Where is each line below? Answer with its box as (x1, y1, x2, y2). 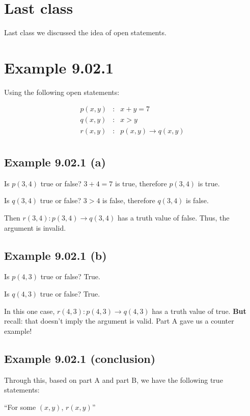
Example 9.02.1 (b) (4, 247, 107, 263)
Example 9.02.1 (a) (4, 154, 106, 169)
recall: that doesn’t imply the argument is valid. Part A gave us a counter (4, 315, 234, 326)
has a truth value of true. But (152, 305, 246, 316)
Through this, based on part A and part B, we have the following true (4, 374, 223, 385)
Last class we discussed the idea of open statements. (4, 27, 166, 38)
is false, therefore (102, 195, 155, 206)
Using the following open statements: (4, 86, 120, 97)
